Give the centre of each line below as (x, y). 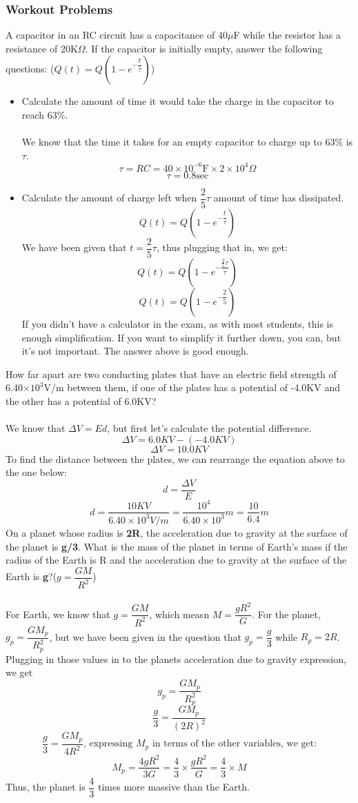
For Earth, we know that (58, 614)
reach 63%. (45, 115)
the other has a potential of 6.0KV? (81, 400)
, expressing (108, 744)
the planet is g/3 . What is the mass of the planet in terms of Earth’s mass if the (177, 546)
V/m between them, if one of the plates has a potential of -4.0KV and (192, 387)
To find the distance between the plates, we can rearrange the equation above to (175, 458)
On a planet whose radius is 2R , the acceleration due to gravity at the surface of (177, 532)
